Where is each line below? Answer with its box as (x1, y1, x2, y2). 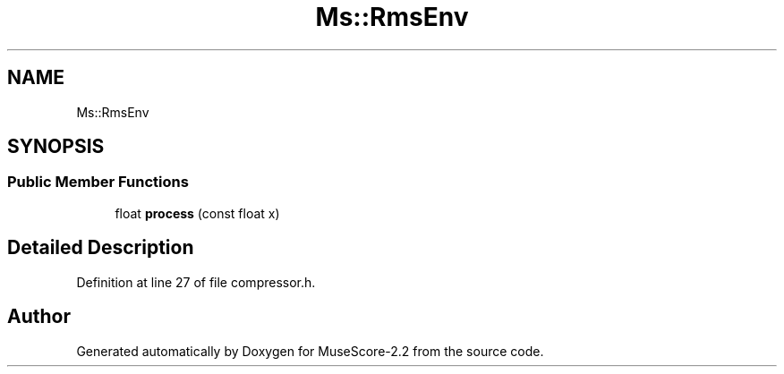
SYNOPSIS (7, 135, 105, 158)
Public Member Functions (7, 173, 189, 191)
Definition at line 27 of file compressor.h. (76, 274, 316, 290)
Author (7, 305, 71, 328)
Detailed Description (7, 236, 194, 259)
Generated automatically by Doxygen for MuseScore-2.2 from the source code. (76, 343, 544, 359)
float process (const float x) (115, 205, 280, 221)
